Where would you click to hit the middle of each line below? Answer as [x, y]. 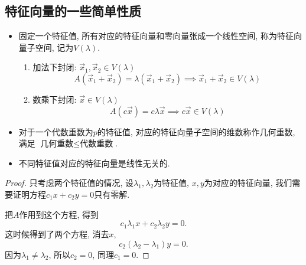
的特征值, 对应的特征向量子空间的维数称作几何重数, [196, 131]
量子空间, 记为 [46, 47]
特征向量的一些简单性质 [73, 11]
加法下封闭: [55, 67]
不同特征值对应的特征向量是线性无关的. [94, 163]
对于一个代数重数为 [56, 131]
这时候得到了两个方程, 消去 [57, 233]
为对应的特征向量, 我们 [248, 183]
